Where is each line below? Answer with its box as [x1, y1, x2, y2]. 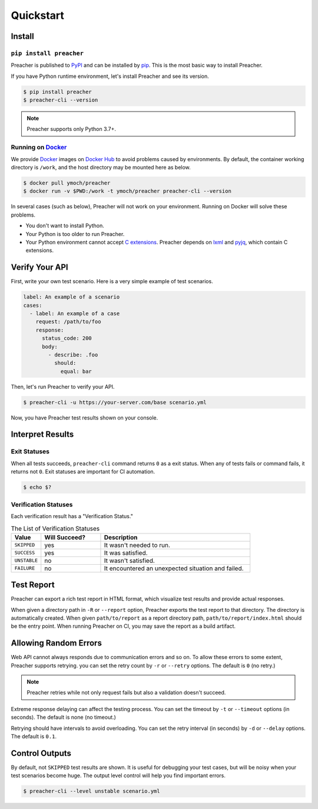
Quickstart [11, 9, 65, 22]
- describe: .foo [48, 351, 98, 358]
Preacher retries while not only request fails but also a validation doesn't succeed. [26, 689, 226, 696]
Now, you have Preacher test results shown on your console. [11, 414, 158, 421]
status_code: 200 [42, 335, 92, 342]
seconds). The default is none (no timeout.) [11, 714, 116, 721]
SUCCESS [14, 549, 35, 556]
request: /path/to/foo [35, 319, 101, 325]
